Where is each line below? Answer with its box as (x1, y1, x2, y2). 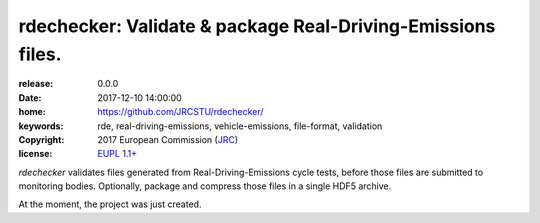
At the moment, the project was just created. (18, 198, 202, 210)
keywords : (18, 120, 64, 132)
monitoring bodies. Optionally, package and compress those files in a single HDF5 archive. (18, 180, 392, 192)
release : (18, 78, 54, 90)
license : (18, 148, 53, 160)
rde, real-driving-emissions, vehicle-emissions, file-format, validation (97, 120, 383, 132)
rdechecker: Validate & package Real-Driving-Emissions (18, 15, 496, 37)
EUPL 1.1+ (97, 148, 138, 160)
